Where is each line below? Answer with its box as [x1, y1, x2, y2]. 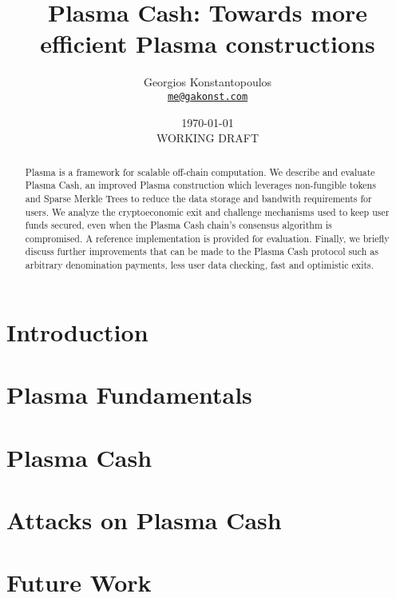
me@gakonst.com [167, 90, 248, 102]
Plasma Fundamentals [6, 378, 252, 411]
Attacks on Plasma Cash [6, 503, 282, 536]
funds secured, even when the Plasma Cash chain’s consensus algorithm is [25, 218, 332, 232]
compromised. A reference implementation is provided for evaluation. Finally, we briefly [25, 231, 390, 245]
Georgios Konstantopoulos [143, 74, 272, 90]
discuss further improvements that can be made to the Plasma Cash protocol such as [25, 245, 378, 258]
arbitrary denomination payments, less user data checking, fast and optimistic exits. [25, 258, 374, 272]
